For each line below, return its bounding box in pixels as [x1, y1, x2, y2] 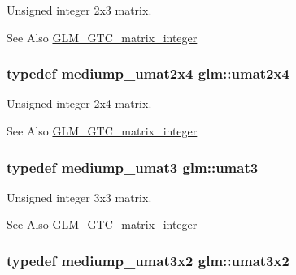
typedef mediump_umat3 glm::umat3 [7, 157, 259, 177]
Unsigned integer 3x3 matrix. [7, 188, 152, 205]
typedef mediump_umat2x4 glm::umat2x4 [7, 63, 289, 84]
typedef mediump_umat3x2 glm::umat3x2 [7, 250, 289, 270]
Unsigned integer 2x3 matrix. [7, 2, 152, 18]
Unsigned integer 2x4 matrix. [7, 95, 152, 112]
